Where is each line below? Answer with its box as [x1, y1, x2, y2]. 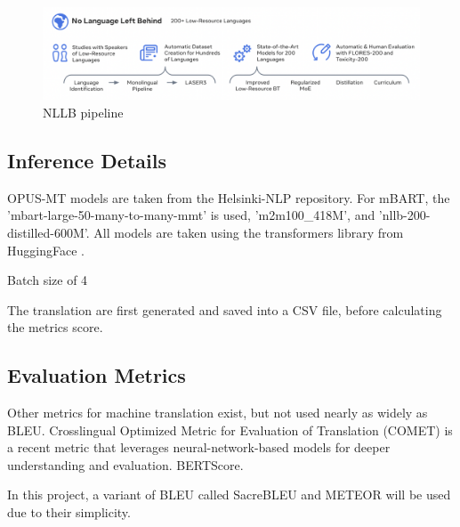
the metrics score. [7, 318, 103, 336]
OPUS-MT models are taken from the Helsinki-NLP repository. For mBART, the [7, 188, 450, 207]
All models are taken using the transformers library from [93, 223, 404, 241]
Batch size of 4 [7, 271, 88, 289]
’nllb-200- [378, 206, 431, 224]
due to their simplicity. [7, 503, 131, 522]
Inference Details [7, 146, 166, 174]
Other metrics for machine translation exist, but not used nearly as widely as [7, 403, 428, 422]
